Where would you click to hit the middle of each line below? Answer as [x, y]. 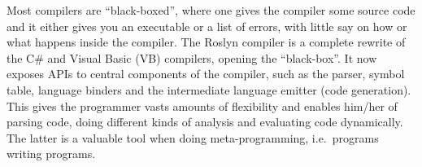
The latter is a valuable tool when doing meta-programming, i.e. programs [193, 137]
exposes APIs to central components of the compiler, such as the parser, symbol [206, 74]
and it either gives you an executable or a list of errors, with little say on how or [207, 26]
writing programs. [51, 154]
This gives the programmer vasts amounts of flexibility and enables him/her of [202, 105]
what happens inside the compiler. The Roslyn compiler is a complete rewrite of [206, 42]
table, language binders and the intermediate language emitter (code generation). [209, 89]
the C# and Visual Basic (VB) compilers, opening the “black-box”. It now [192, 57]
